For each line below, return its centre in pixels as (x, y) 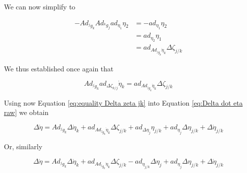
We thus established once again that (59, 68)
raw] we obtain (26, 112)
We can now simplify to (40, 6)
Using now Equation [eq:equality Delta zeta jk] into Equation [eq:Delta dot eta (123, 102)
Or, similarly (23, 146)
